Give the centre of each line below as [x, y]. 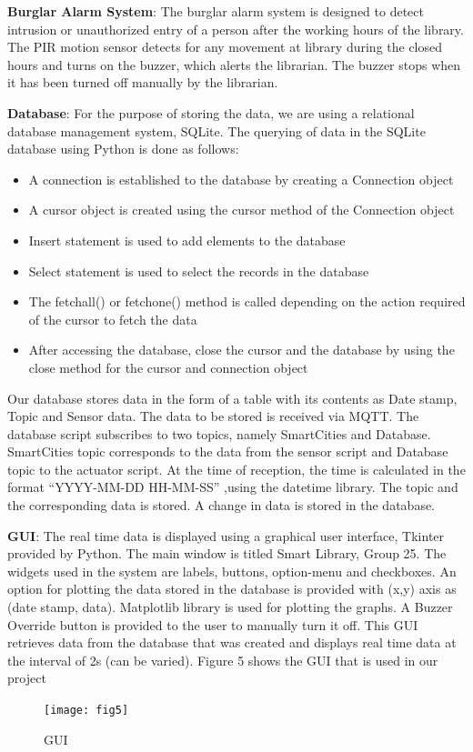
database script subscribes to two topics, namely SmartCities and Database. [219, 433]
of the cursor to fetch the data [113, 319]
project [27, 678]
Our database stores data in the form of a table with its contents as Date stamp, [232, 398]
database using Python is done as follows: [123, 149]
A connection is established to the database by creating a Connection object [241, 179]
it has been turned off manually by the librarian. [143, 82]
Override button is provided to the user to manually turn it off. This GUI [213, 624]
